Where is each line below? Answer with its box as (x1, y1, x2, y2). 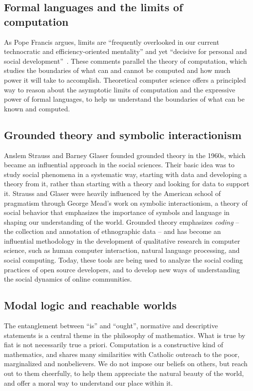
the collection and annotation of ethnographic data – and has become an (4, 226, 221, 236)
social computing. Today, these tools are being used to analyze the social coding (4, 255, 243, 265)
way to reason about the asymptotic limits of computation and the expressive (4, 84, 235, 94)
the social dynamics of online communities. (4, 274, 132, 284)
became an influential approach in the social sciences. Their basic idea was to (4, 160, 234, 170)
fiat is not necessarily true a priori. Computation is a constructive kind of (4, 339, 223, 350)
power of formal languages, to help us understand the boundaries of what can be (4, 94, 245, 104)
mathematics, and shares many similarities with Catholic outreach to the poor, (4, 349, 240, 359)
